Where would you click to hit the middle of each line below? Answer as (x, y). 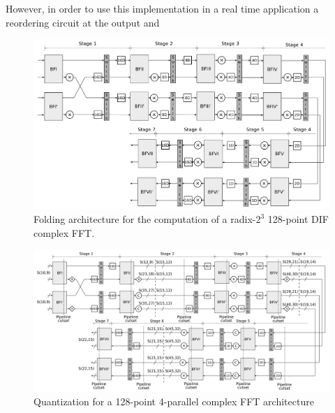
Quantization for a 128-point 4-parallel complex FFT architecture (174, 401)
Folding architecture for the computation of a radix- (145, 219)
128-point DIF (298, 219)
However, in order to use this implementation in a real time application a (162, 8)
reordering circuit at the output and (83, 22)
